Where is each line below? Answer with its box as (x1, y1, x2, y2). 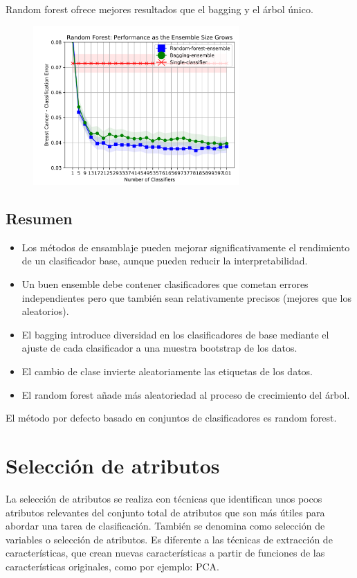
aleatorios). (21, 304, 69, 318)
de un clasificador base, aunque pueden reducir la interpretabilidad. (21, 253, 308, 268)
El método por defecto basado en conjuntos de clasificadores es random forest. (6, 410, 337, 425)
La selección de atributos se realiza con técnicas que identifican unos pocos (6, 491, 322, 505)
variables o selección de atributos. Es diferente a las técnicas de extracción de (6, 532, 333, 546)
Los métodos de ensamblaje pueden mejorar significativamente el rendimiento (21, 240, 350, 254)
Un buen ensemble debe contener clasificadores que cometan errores (21, 277, 309, 291)
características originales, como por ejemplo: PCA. (6, 559, 219, 573)
